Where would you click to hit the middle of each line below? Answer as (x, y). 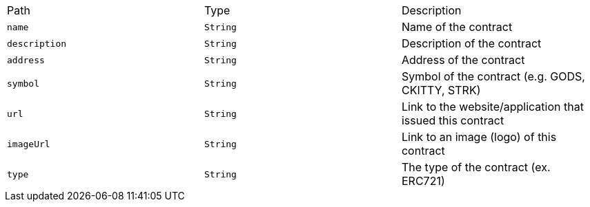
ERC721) (423, 181)
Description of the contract (471, 43)
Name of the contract (457, 27)
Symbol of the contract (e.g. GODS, (493, 76)
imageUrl (29, 144)
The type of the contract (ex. (476, 167)
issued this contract (453, 120)
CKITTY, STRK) (441, 90)
